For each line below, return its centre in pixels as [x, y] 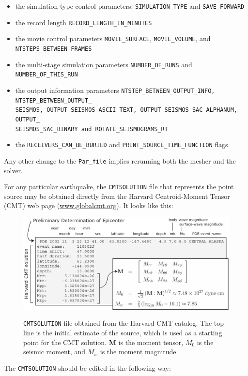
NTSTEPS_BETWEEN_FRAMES [54, 49]
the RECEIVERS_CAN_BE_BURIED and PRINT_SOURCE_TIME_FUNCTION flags [122, 144]
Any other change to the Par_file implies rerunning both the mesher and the [120, 160]
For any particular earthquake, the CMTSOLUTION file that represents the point [119, 187]
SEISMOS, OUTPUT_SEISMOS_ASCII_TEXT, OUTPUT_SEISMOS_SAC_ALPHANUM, [126, 110]
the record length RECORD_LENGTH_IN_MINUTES [84, 22]
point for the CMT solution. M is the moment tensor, [103, 342]
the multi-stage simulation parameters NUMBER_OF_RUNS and [104, 64]
